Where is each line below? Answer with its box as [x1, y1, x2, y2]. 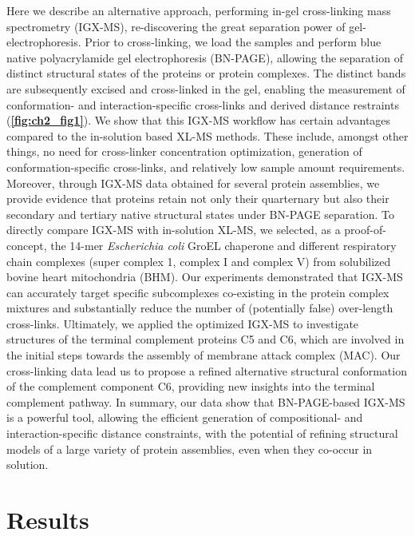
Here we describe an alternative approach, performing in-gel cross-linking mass [6, 2, 391, 18]
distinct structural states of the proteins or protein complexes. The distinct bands [6, 65, 406, 81]
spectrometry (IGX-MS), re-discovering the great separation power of [6, 18, 346, 34]
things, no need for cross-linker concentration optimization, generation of [6, 143, 362, 160]
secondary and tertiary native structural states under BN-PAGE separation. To [6, 205, 394, 222]
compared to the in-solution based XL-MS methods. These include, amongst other [6, 127, 409, 144]
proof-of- [344, 221, 386, 238]
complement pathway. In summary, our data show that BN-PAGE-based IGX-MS [6, 393, 405, 410]
